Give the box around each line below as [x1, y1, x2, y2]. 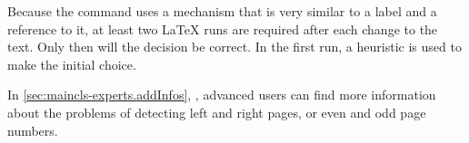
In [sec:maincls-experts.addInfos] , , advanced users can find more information [7, 85, 436, 104]
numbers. [7, 120, 58, 139]
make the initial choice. [7, 54, 136, 73]
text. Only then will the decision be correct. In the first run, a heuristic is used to [7, 37, 462, 56]
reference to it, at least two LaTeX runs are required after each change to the [7, 19, 438, 38]
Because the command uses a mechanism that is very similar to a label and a [7, 2, 437, 20]
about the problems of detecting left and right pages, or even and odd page [7, 102, 426, 121]
